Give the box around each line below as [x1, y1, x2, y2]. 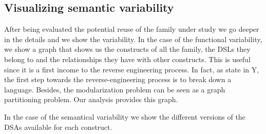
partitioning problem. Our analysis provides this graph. [4, 94, 178, 105]
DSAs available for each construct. [4, 121, 112, 132]
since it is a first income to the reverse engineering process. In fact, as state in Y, [4, 64, 259, 74]
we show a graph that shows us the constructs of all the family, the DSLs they [4, 44, 251, 54]
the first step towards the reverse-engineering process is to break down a [4, 74, 232, 85]
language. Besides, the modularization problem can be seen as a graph [4, 84, 225, 94]
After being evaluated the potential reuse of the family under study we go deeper [4, 24, 259, 34]
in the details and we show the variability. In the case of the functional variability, [4, 33, 262, 44]
